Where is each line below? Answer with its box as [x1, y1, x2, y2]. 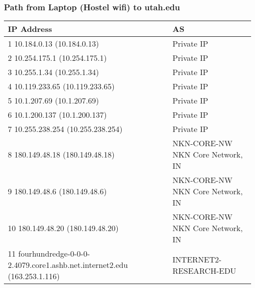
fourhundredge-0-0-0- [18, 248, 90, 260]
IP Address [8, 23, 52, 35]
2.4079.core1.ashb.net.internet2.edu [8, 259, 128, 271]
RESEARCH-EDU [172, 264, 236, 276]
